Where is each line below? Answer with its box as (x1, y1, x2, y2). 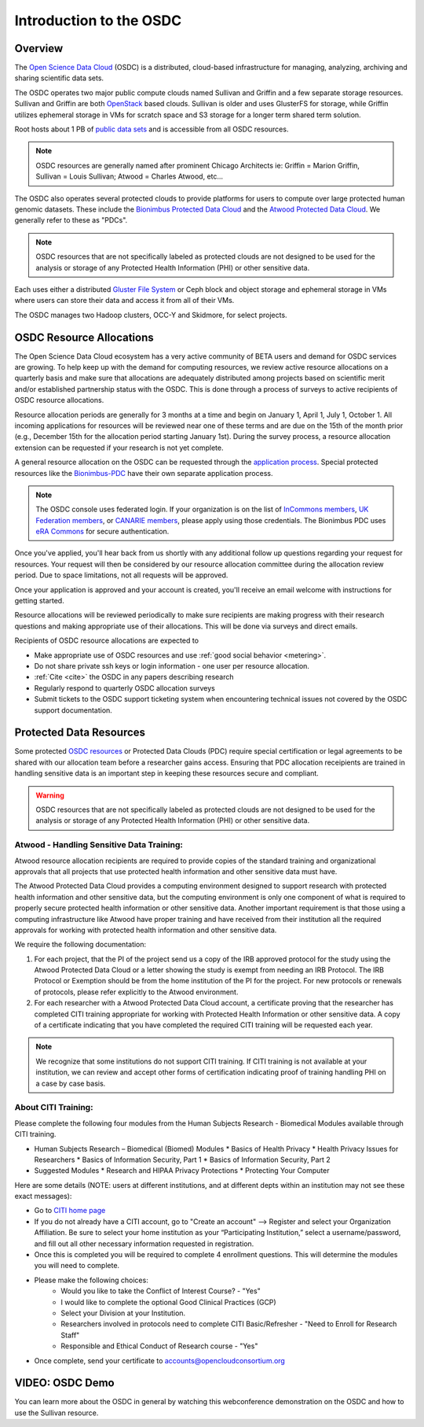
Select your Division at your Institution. (60, 1308, 186, 1318)
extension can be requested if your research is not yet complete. (14, 443, 224, 452)
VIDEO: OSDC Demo (14, 1377, 115, 1390)
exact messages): (14, 1192, 72, 1201)
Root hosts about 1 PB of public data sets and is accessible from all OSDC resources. (14, 124, 289, 134)
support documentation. (34, 705, 113, 715)
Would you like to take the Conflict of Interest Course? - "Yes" (60, 1286, 261, 1296)
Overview (14, 42, 64, 55)
